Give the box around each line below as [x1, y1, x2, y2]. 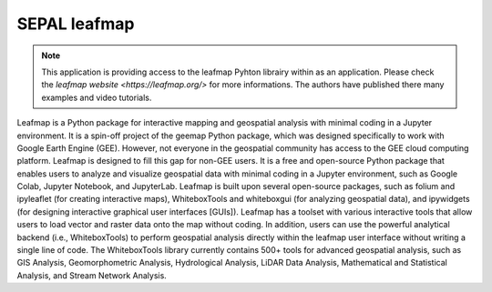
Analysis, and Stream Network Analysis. [16, 269, 168, 281]
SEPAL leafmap [16, 14, 135, 34]
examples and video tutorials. [41, 92, 152, 103]
